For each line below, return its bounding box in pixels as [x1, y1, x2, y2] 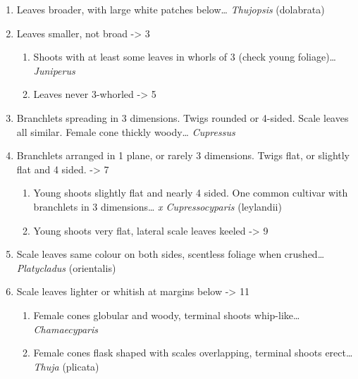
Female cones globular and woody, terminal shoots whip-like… [33, 307, 300, 322]
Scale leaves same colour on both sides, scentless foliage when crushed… [16, 247, 325, 261]
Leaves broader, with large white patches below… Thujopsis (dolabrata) [16, 2, 325, 16]
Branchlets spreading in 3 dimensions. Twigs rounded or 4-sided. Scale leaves [16, 110, 349, 125]
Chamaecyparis [33, 321, 99, 336]
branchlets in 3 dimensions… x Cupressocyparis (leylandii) [33, 199, 282, 213]
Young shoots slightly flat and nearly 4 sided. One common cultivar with [33, 185, 348, 200]
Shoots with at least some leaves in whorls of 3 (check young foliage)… [33, 49, 336, 64]
